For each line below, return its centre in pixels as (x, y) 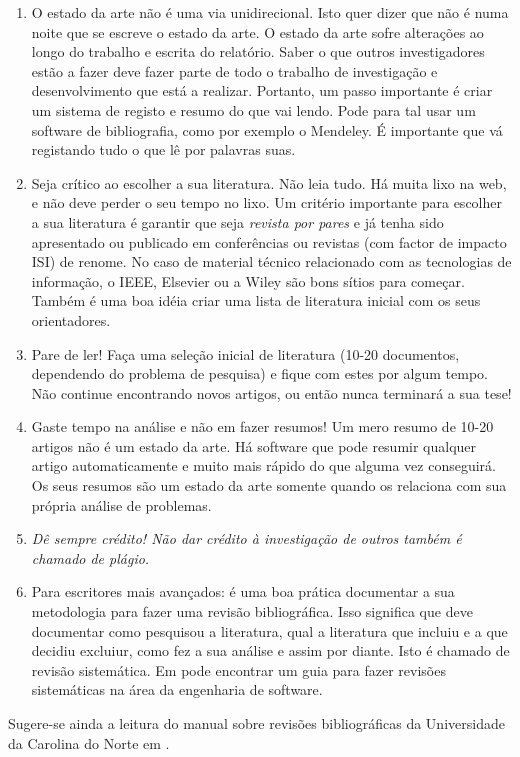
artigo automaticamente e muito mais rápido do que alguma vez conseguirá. (263, 465)
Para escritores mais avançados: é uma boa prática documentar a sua (243, 591)
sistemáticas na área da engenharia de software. (177, 689)
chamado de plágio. (90, 557)
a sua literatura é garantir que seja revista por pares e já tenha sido (237, 221)
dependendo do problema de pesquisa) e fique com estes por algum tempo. (259, 373)
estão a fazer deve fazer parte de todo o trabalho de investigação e (234, 70)
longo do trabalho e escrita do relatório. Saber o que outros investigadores (258, 51)
